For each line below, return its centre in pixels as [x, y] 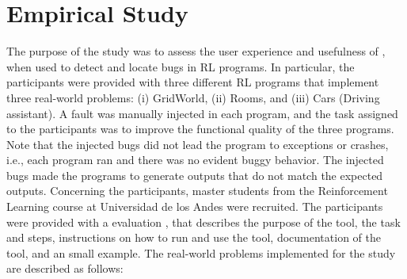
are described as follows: [65, 268]
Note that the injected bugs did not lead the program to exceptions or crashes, [198, 144]
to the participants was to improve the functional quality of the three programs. [200, 129]
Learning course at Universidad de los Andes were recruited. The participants [195, 206]
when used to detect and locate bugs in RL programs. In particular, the [181, 66]
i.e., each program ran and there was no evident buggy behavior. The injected [195, 160]
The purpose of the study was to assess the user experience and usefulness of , [196, 51]
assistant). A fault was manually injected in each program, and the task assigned [202, 113]
